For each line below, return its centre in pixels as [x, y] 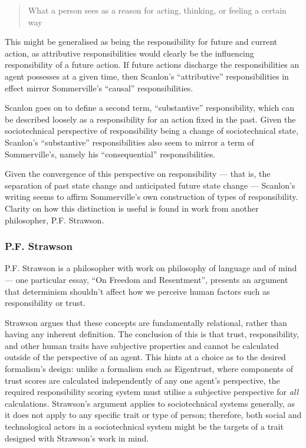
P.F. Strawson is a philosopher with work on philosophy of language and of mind [151, 268]
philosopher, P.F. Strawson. [55, 220]
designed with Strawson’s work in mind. [77, 438]
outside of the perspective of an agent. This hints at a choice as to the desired [145, 357]
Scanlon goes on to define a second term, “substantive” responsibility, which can [149, 108]
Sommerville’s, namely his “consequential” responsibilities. [110, 154]
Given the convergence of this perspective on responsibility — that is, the [138, 174]
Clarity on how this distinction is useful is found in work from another [132, 208]
